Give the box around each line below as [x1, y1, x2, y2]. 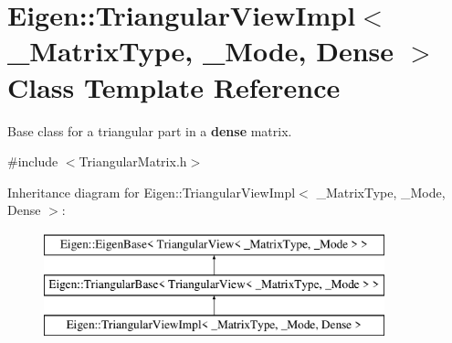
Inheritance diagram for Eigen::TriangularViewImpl [7, 182, 296, 201]
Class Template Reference [7, 68, 341, 105]
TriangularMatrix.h [79, 152, 187, 171]
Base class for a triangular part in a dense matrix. [7, 121, 292, 140]
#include [7, 152, 58, 171]
